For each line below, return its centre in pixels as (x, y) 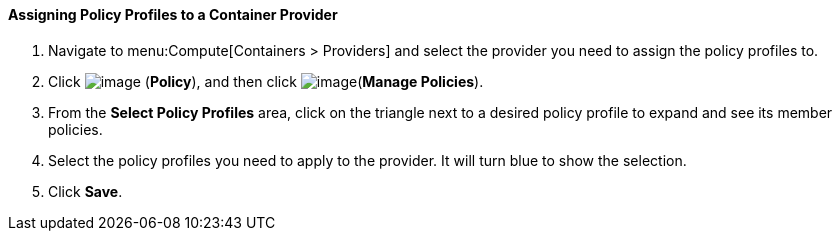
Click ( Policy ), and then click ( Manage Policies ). (266, 81)
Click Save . (85, 191)
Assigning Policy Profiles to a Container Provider (173, 14)
